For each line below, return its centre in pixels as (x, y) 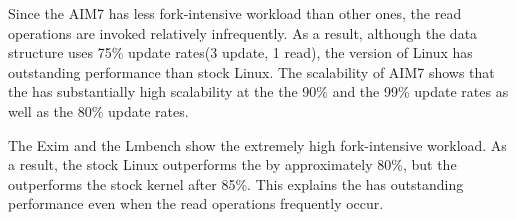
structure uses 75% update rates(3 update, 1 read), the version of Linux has (240, 52)
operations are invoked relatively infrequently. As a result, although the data (243, 32)
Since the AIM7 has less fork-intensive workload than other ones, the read (235, 13)
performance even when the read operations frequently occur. (196, 203)
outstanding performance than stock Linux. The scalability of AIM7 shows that (251, 71)
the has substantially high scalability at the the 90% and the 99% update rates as (258, 91)
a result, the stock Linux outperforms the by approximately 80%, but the (232, 164)
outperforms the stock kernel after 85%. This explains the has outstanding (236, 183)
